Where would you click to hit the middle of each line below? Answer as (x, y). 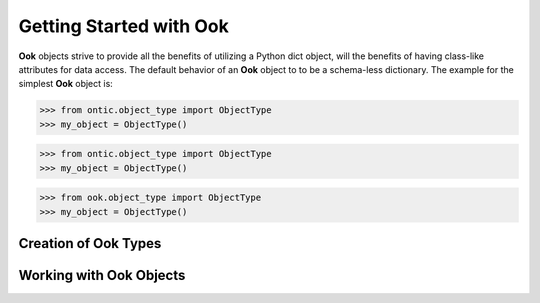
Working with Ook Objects (102, 275)
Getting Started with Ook (123, 26)
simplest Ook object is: (66, 84)
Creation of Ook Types (90, 243)
